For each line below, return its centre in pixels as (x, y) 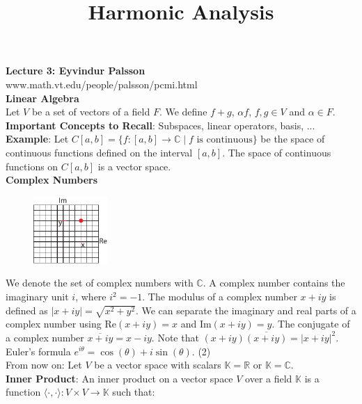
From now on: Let (44, 365)
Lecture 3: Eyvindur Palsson (76, 71)
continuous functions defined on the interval (99, 152)
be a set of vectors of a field (91, 112)
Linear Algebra (42, 98)
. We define (183, 112)
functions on (32, 166)
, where (91, 297)
